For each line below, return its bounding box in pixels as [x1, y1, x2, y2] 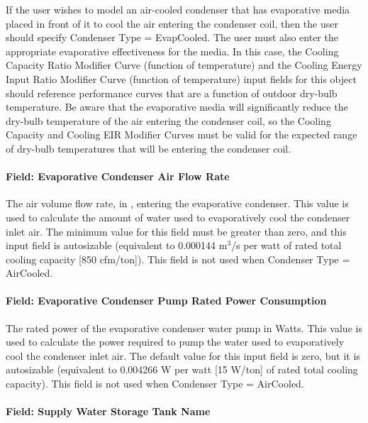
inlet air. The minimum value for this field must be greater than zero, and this [6, 224, 347, 238]
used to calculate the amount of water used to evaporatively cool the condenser [6, 209, 350, 224]
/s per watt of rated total [231, 238, 342, 253]
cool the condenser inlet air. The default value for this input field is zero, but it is [6, 348, 360, 363]
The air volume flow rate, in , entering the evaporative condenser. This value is [6, 196, 349, 211]
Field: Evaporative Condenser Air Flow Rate [6, 169, 230, 184]
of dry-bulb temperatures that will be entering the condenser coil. [6, 141, 291, 155]
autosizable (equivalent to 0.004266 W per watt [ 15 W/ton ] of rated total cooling [6, 362, 358, 377]
